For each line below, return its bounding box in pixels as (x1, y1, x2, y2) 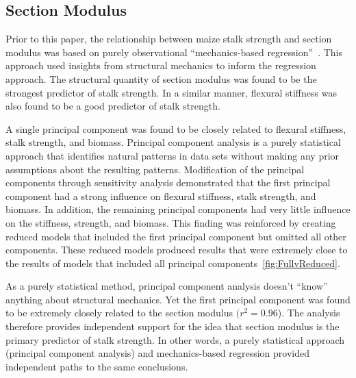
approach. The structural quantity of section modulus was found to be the (5, 71, 317, 86)
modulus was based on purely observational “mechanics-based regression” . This (5, 45, 342, 59)
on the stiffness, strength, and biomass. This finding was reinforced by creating (5, 215, 336, 229)
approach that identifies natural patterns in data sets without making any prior (5, 148, 340, 162)
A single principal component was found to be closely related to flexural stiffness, (5, 121, 346, 136)
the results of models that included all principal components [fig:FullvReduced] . (5, 255, 340, 270)
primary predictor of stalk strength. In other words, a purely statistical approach (5, 332, 345, 346)
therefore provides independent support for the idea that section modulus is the (5, 319, 340, 333)
